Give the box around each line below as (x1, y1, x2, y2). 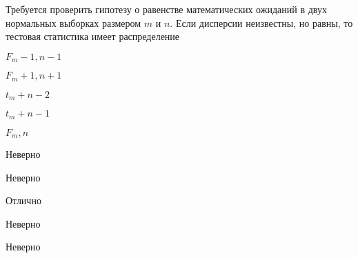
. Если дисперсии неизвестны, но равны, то (170, 15, 353, 30)
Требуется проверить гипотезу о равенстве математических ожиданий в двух (6, 2, 327, 16)
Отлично (6, 193, 41, 208)
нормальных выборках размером (6, 15, 141, 30)
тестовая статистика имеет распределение (6, 29, 180, 43)
